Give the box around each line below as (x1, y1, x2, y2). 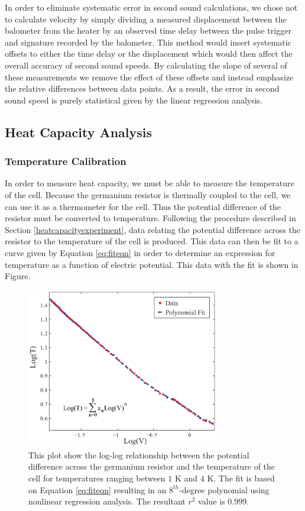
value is (198, 495, 225, 507)
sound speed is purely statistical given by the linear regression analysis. (5, 93, 263, 106)
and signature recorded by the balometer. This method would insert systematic (5, 35, 291, 48)
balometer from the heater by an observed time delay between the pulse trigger (5, 24, 291, 37)
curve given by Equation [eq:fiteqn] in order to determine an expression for (5, 246, 275, 258)
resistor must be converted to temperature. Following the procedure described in (5, 212, 296, 224)
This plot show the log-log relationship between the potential (28, 448, 249, 461)
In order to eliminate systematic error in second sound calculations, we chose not (5, 1, 298, 13)
